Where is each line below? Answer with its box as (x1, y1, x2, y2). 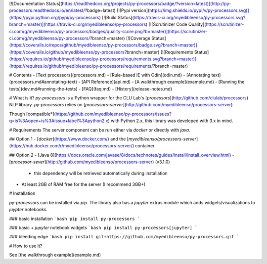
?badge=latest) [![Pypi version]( (85, 7, 150, 13)
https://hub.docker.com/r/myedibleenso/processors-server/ (10, 143, 133, 149)
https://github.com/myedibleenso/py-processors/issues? (55, 111, 172, 117)
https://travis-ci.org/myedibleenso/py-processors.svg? (133, 14, 246, 20)
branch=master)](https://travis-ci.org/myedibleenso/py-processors (9, 21, 146, 27)
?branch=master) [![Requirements (124, 49, 193, 55)
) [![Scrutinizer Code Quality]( (146, 21, 206, 27)
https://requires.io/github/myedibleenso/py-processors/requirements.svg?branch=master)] (10, 56, 197, 62)
